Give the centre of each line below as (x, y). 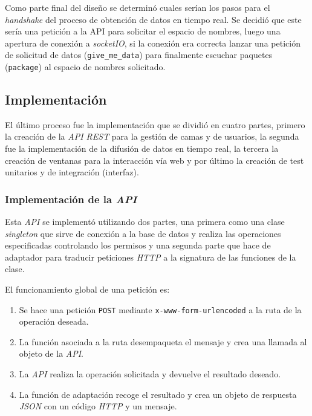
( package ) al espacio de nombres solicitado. (85, 67)
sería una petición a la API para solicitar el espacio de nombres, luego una (143, 31)
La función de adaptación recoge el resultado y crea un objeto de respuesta (158, 394)
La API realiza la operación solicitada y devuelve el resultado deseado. (150, 374)
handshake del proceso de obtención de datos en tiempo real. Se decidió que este (153, 19)
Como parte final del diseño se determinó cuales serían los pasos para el (138, 7)
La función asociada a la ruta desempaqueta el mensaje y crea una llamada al (163, 341)
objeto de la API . (51, 353)
